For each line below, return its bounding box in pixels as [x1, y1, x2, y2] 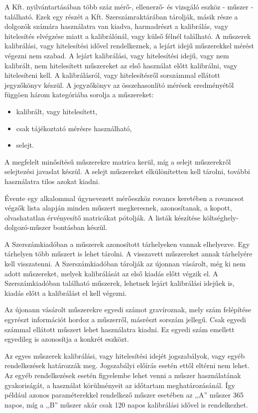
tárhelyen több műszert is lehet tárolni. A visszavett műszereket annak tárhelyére [4, 248, 253, 259]
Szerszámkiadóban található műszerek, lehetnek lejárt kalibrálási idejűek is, [4, 278, 235, 288]
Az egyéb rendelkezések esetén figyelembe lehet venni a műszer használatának [4, 370, 241, 380]
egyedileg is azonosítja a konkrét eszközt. [4, 334, 129, 344]
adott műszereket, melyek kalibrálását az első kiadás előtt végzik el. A [4, 268, 218, 278]
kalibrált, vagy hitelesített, [16, 106, 98, 116]
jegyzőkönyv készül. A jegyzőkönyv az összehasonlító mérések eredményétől [4, 79, 234, 90]
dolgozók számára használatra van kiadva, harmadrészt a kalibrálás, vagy [4, 21, 228, 31]
